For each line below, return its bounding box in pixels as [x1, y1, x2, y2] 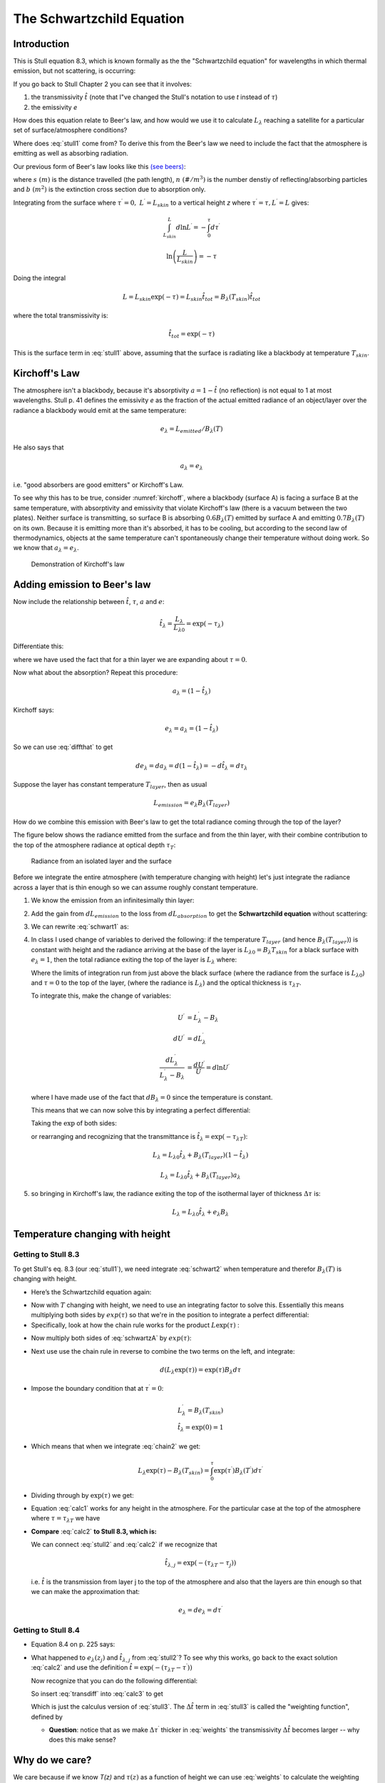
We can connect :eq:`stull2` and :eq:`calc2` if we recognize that [31, 1541, 217, 1549]
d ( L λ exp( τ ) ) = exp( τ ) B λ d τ [159, 1366, 242, 1376]
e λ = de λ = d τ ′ [178, 1605, 223, 1616]
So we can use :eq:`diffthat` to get [13, 742, 113, 752]
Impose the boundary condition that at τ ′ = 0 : [31, 1384, 164, 1393]
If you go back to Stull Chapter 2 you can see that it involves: [13, 79, 192, 88]
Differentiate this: [13, 642, 64, 650]
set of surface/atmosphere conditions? [13, 126, 128, 135]
